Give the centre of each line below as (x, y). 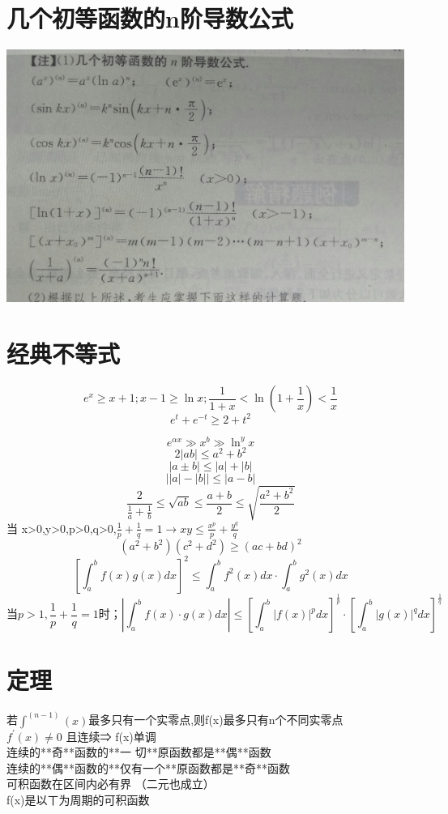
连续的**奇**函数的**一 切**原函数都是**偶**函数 (139, 752)
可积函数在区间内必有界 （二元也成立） (111, 784)
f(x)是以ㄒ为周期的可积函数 (78, 799)
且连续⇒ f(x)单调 (111, 736)
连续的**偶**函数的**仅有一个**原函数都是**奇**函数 (148, 767)
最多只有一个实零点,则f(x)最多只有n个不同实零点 (216, 720)
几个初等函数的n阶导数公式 (150, 18)
